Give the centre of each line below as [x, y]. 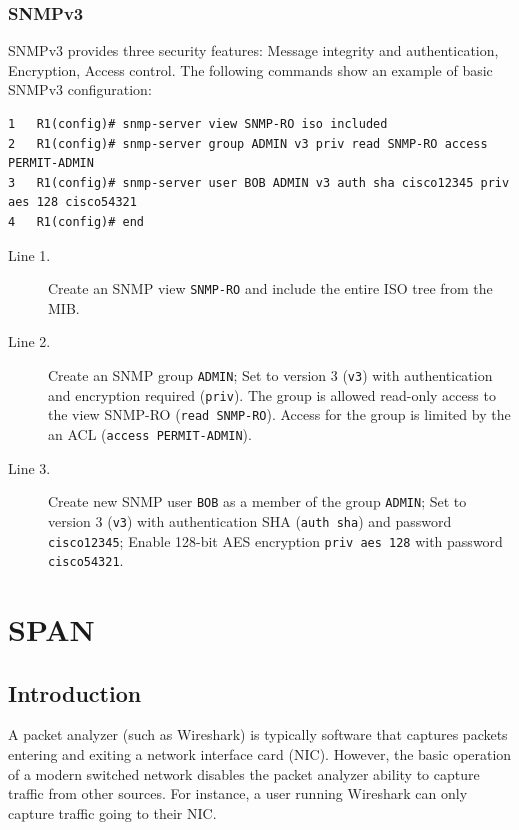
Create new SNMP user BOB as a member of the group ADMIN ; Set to [257, 501]
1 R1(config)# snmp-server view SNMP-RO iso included [198, 124]
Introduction [75, 692]
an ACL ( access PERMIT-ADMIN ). [150, 433]
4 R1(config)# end [76, 221]
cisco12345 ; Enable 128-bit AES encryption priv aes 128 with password [275, 540]
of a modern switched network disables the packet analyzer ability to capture [244, 773]
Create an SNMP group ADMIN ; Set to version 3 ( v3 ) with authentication [270, 375]
